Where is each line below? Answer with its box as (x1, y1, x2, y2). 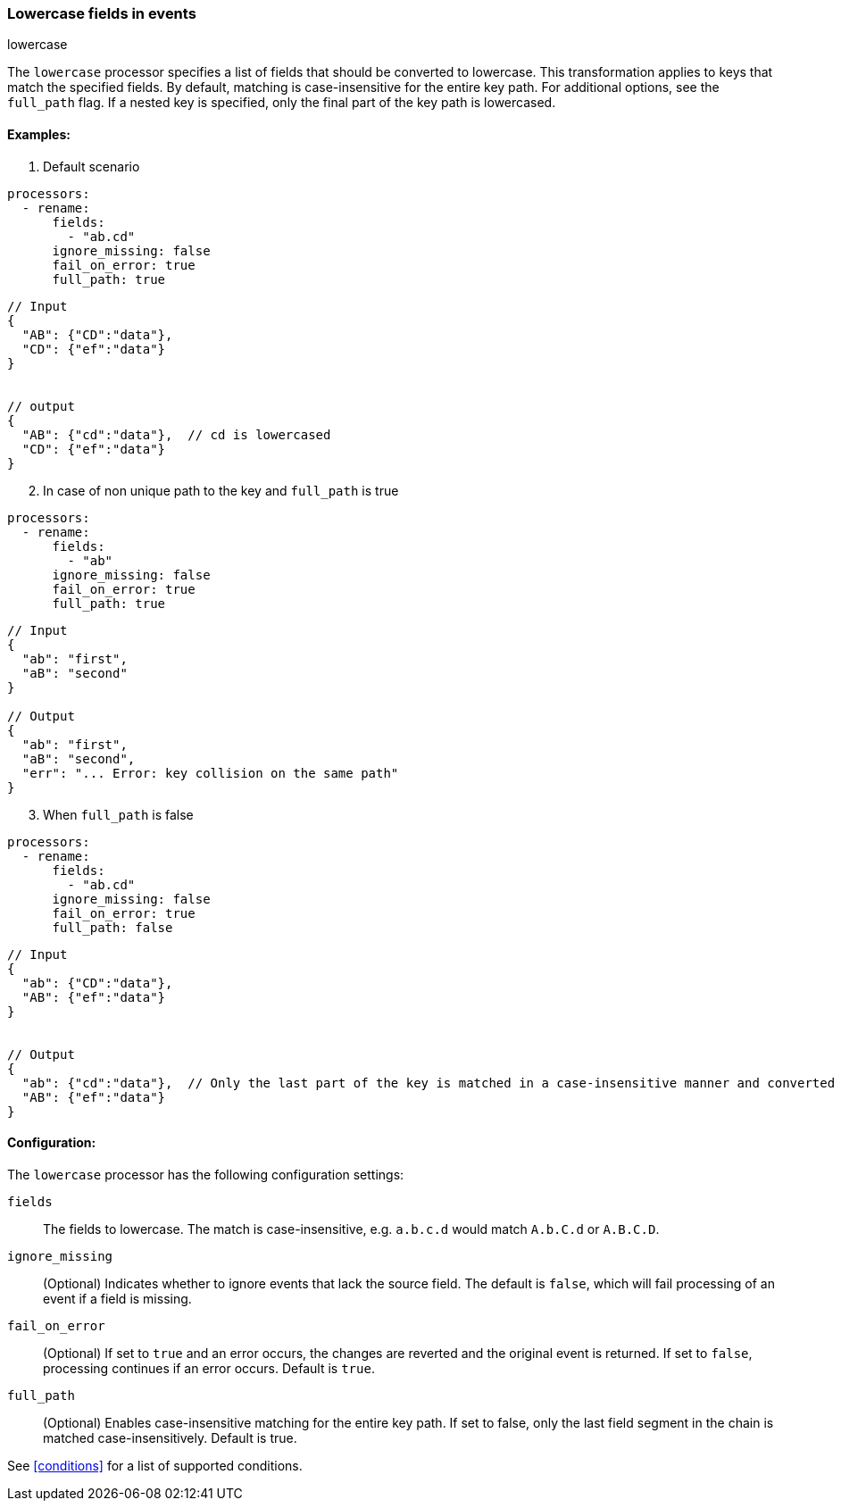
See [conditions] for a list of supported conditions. (7, 1457, 303, 1473)
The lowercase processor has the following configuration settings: (7, 1166, 404, 1182)
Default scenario (43, 158, 140, 174)
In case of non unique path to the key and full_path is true (43, 482, 399, 498)
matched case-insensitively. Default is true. (43, 1429, 297, 1446)
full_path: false (52, 920, 173, 935)
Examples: (7, 126, 71, 142)
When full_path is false (43, 806, 194, 822)
